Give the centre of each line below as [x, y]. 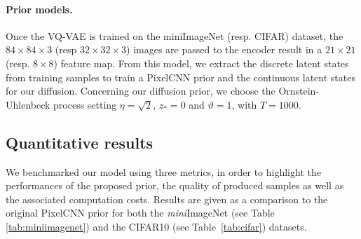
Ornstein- [299, 91]
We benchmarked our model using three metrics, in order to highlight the [163, 171]
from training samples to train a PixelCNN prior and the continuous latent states [180, 77]
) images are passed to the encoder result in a [224, 49]
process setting [85, 104]
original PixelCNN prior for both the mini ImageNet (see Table [140, 213]
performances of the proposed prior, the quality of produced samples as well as [175, 185]
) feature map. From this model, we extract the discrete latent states [201, 63]
